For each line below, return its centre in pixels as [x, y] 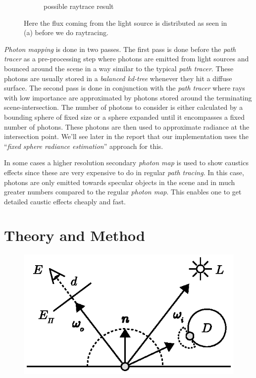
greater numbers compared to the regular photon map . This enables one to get [123, 192]
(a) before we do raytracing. [66, 32]
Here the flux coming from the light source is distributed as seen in [126, 23]
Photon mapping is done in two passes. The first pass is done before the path [120, 49]
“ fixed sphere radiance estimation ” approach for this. [84, 146]
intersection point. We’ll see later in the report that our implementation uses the [127, 136]
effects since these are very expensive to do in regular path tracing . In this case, [124, 172]
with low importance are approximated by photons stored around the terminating [128, 97]
